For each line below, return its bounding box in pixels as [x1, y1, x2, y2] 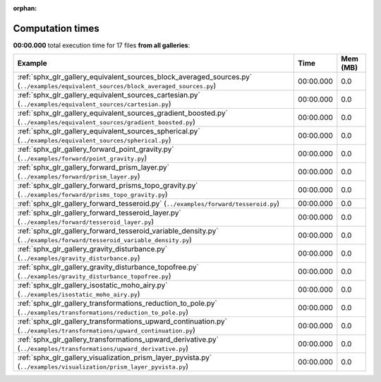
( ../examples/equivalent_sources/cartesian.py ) [17, 99, 171, 109]
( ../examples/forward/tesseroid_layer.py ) [17, 217, 155, 227]
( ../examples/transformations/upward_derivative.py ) [17, 343, 189, 353]
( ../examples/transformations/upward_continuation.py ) [17, 326, 195, 335]
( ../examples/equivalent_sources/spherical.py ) [17, 135, 171, 145]
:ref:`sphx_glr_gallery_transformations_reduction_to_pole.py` [17, 299, 218, 309]
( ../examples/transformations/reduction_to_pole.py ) [17, 307, 189, 317]
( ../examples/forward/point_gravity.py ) [17, 153, 147, 163]
